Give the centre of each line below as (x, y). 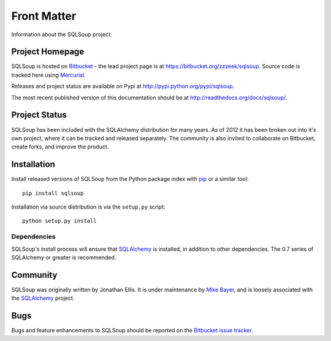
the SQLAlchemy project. (43, 298)
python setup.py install (59, 221)
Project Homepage (48, 52)
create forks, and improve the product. (60, 147)
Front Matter (44, 16)
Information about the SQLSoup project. (62, 34)
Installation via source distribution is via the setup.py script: (88, 207)
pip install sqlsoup (53, 193)
